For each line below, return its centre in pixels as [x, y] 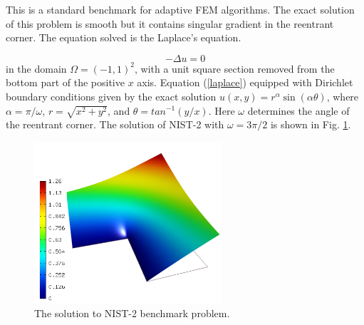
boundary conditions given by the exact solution [111, 96]
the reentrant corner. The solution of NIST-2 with [115, 124]
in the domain [36, 68]
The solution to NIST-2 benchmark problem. [132, 313]
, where [343, 96]
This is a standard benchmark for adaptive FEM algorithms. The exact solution [180, 9]
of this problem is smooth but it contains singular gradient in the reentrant [170, 23]
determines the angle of [298, 110]
